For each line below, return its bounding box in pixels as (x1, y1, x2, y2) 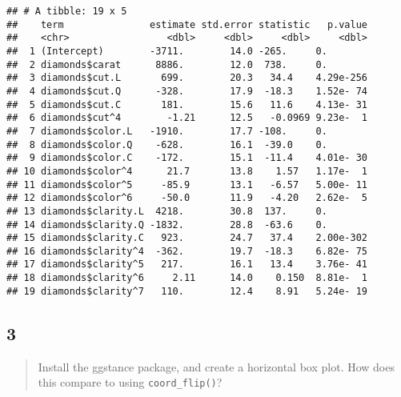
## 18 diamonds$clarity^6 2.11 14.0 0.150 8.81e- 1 (6, 272, 368, 284)
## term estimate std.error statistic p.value (6, 18, 368, 30)
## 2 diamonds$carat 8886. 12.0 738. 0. (6, 58, 327, 70)
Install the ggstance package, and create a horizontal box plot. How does (38, 358, 395, 375)
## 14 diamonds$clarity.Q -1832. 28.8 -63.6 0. (6, 219, 327, 231)
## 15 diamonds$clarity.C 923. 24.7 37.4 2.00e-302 (6, 232, 368, 244)
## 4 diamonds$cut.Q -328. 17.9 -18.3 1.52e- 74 (6, 85, 368, 97)
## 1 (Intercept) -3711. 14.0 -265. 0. (6, 45, 327, 57)
